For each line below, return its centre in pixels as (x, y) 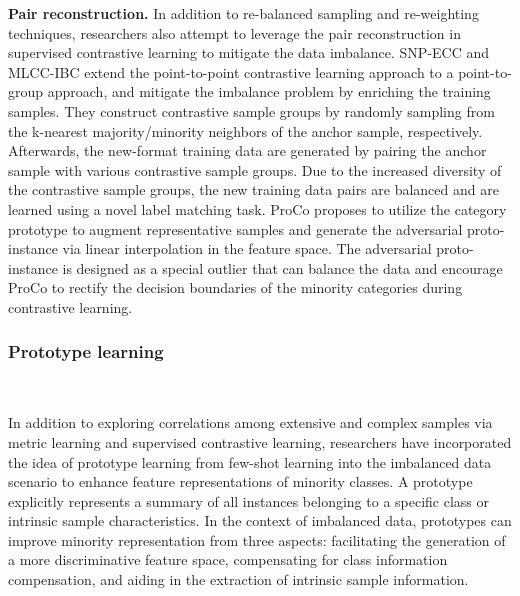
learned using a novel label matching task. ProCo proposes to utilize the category (257, 208)
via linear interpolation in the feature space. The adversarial (247, 248)
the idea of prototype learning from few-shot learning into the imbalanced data (250, 461)
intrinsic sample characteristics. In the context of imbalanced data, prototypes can (260, 520)
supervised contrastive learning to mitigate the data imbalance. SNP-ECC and (249, 52)
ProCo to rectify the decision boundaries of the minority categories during (235, 287)
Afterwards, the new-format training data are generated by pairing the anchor (247, 150)
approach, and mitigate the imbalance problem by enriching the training (269, 91)
